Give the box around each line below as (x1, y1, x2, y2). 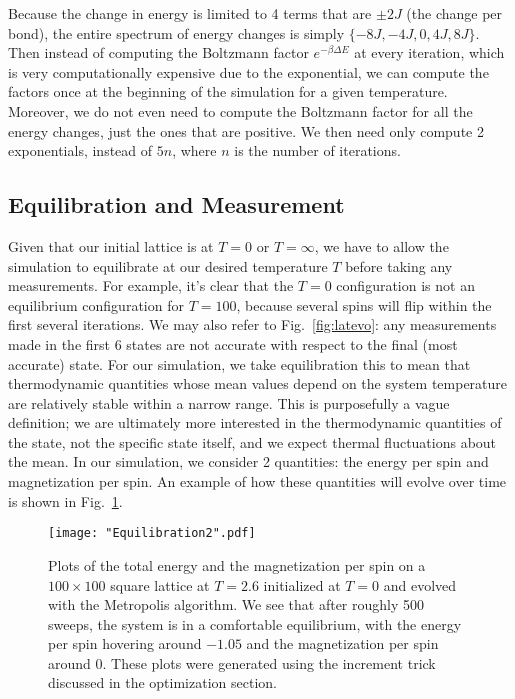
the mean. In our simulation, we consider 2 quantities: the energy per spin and (8, 451, 489, 472)
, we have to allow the (314, 235, 449, 256)
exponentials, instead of (8, 140, 153, 161)
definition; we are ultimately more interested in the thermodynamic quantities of (8, 412, 502, 433)
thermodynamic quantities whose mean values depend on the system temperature (8, 373, 508, 394)
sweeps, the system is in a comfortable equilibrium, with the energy (48, 613, 462, 634)
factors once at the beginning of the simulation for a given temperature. (8, 81, 448, 102)
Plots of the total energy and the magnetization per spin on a (48, 554, 426, 575)
